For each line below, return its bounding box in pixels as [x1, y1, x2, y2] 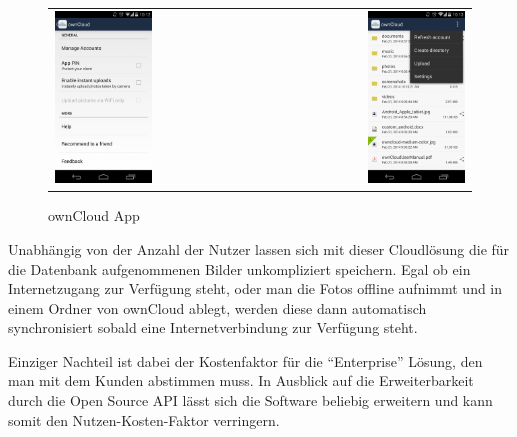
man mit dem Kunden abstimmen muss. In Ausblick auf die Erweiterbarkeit [8, 370, 474, 391]
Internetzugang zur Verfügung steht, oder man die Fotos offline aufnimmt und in [8, 278, 503, 299]
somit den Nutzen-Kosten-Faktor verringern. [8, 409, 280, 430]
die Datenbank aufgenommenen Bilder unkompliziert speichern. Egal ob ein [8, 258, 471, 279]
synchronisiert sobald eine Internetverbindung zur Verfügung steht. [8, 317, 418, 338]
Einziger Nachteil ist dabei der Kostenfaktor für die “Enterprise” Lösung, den [8, 350, 483, 371]
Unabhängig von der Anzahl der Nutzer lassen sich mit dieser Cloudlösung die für [8, 238, 510, 259]
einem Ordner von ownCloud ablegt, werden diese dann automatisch [8, 297, 427, 318]
